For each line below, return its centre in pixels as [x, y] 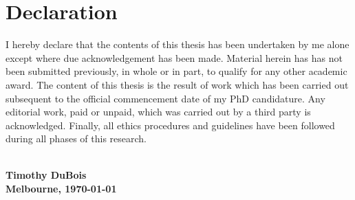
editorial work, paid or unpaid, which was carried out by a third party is [158, 112]
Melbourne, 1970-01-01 [61, 189]
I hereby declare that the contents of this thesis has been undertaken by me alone [177, 44]
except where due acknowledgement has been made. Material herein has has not [174, 57]
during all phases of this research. [76, 138]
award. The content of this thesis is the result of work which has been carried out [177, 84]
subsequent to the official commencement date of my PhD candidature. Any [165, 98]
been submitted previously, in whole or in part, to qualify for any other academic [176, 71]
